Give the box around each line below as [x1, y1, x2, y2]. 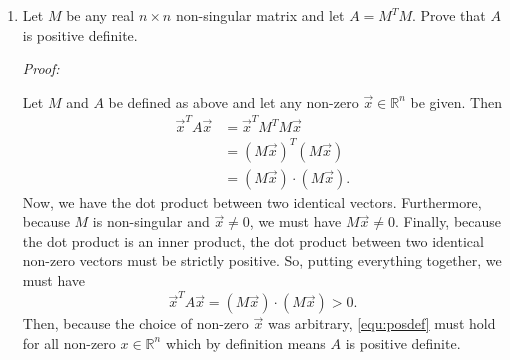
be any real [66, 5, 135, 25]
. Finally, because [394, 211, 502, 232]
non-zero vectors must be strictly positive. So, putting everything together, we [22, 250, 502, 271]
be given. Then [410, 91, 502, 112]
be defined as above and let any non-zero [108, 91, 359, 112]
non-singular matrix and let [175, 5, 345, 25]
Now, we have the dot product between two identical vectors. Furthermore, [22, 191, 482, 212]
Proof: [22, 58, 60, 79]
